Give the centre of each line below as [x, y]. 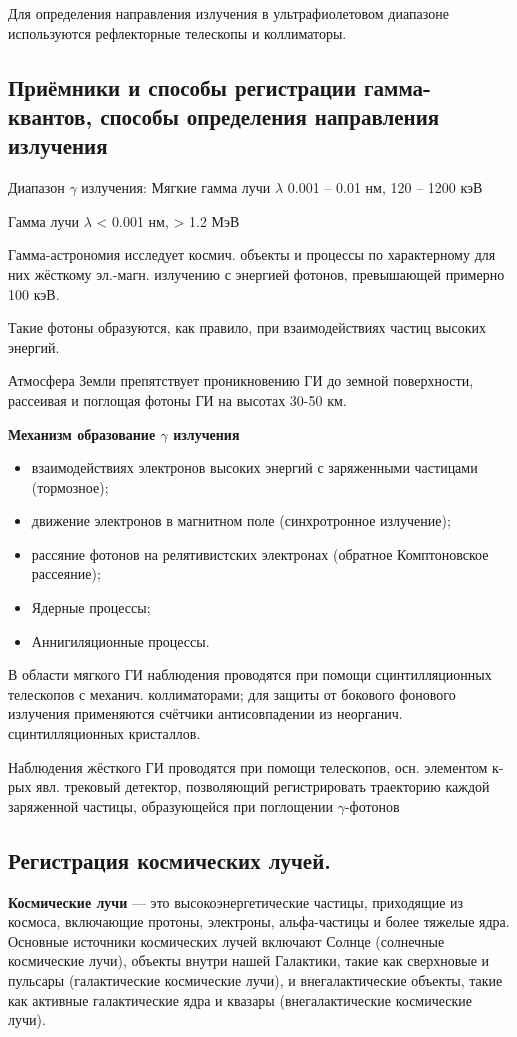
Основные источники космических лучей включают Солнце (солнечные [226, 940]
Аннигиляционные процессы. [120, 640]
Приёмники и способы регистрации [182, 86]
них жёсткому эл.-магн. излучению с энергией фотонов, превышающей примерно [256, 273]
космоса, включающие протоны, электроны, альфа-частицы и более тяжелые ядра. [259, 921]
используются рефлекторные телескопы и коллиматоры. [177, 32]
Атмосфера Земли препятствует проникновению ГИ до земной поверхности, [241, 380]
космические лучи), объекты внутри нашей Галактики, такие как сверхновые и [249, 960]
